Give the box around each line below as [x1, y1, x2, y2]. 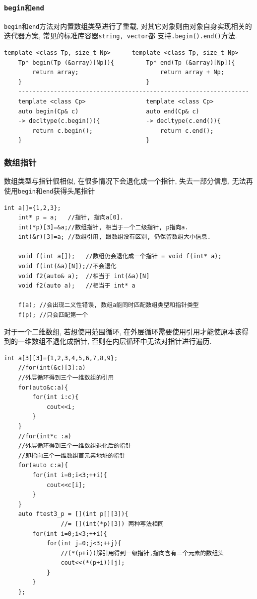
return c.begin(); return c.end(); [32, 127, 214, 134]
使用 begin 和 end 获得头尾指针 [4, 185, 95, 196]
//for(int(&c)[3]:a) [18, 364, 86, 372]
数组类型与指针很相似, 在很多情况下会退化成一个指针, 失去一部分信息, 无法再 [4, 176, 253, 186]
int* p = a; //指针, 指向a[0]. [18, 214, 124, 221]
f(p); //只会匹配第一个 [18, 311, 88, 319]
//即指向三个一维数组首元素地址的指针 [18, 452, 126, 459]
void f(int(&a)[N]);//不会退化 [18, 263, 117, 270]
